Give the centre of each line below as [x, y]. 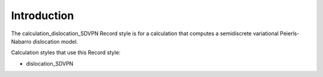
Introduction [42, 16]
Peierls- [290, 33]
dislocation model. [55, 41]
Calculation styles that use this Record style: [66, 53]
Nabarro [21, 41]
